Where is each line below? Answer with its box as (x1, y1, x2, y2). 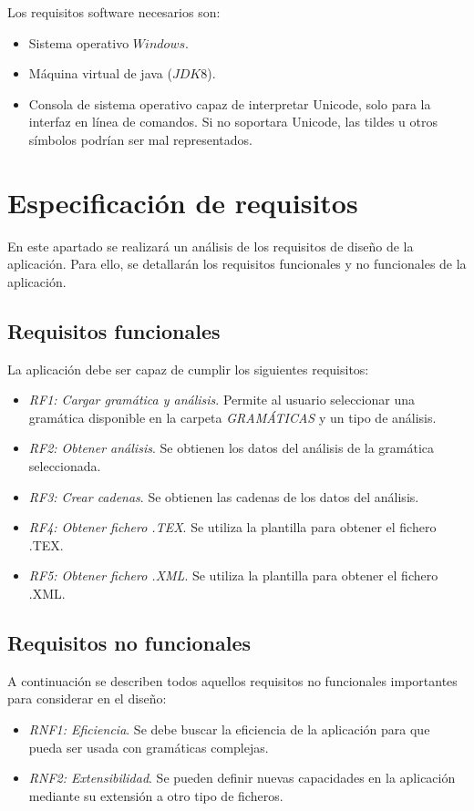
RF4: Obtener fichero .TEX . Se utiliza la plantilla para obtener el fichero (28, 518, 437, 537)
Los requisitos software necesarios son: (7, 3, 221, 21)
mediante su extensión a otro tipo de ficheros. (28, 785, 283, 805)
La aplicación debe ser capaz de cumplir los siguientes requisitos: (7, 359, 369, 378)
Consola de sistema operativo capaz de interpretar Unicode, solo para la (28, 94, 431, 113)
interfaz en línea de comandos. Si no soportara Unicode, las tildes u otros (28, 112, 438, 131)
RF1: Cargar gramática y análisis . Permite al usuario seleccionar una (28, 390, 415, 409)
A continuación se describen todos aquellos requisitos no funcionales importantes (7, 671, 458, 690)
